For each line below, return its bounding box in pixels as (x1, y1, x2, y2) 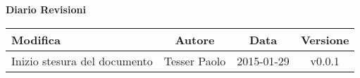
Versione (300, 31, 349, 48)
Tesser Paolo (163, 52, 226, 69)
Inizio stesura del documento (11, 52, 153, 69)
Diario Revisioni (6, 2, 86, 16)
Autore (175, 31, 215, 48)
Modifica (11, 31, 61, 48)
